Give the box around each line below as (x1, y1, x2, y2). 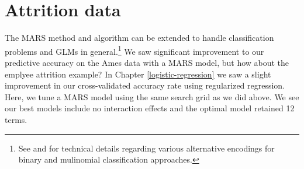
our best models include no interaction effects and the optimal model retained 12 (5, 102, 295, 114)
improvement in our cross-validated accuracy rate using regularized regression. (5, 79, 285, 91)
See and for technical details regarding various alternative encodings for (18, 142, 275, 154)
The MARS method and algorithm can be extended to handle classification (5, 31, 274, 44)
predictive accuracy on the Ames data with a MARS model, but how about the (5, 56, 289, 68)
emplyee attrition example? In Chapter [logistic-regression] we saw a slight (5, 68, 271, 80)
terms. (5, 113, 27, 125)
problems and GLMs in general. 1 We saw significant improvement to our (5, 43, 264, 57)
